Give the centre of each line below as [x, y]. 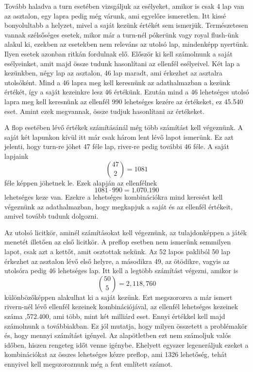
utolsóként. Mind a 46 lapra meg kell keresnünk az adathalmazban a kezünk [117, 82]
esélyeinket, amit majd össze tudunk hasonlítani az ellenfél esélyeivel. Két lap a [122, 63]
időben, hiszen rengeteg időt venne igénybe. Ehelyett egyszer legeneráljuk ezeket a [126, 344]
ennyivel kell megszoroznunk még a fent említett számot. [89, 364]
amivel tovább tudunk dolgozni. [51, 216]
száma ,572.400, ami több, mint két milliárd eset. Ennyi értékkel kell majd [115, 316]
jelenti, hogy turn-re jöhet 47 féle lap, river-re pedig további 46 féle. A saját [117, 146]
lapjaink [17, 156]
